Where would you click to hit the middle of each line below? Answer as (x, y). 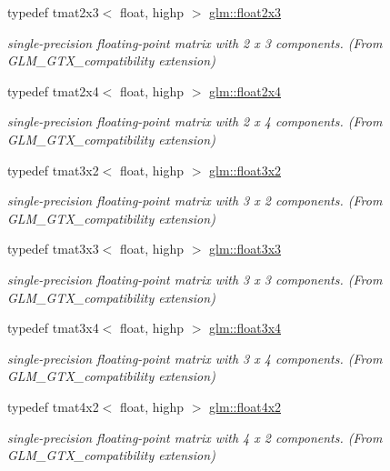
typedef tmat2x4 (53, 90)
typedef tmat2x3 (53, 12)
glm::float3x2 (245, 170)
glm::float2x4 (245, 90)
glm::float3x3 (245, 249)
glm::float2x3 (245, 12)
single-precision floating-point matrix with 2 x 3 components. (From (195, 42)
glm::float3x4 (245, 328)
